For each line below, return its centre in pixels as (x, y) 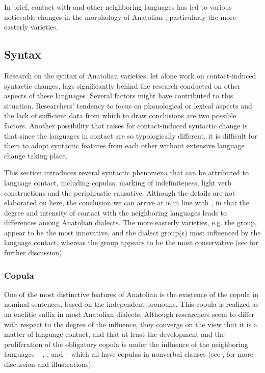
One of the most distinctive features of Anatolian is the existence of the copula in (131, 294)
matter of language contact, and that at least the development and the (114, 334)
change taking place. (36, 155)
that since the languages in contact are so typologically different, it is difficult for (131, 135)
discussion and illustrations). (49, 364)
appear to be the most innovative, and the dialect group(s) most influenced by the (132, 232)
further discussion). (34, 252)
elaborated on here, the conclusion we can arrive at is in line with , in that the (127, 203)
